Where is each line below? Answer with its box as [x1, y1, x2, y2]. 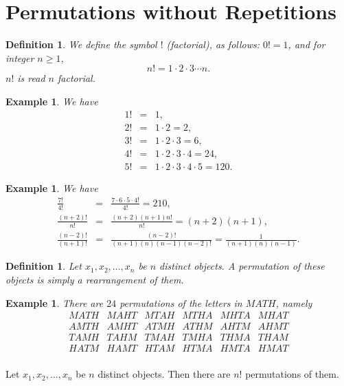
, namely [275, 295, 312, 310]
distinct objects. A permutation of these [159, 259, 325, 273]
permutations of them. [245, 367, 339, 381]
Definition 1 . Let [5, 259, 82, 273]
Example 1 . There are [5, 295, 104, 310]
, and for [288, 37, 325, 52]
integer [5, 50, 34, 65]
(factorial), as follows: [166, 37, 260, 52]
